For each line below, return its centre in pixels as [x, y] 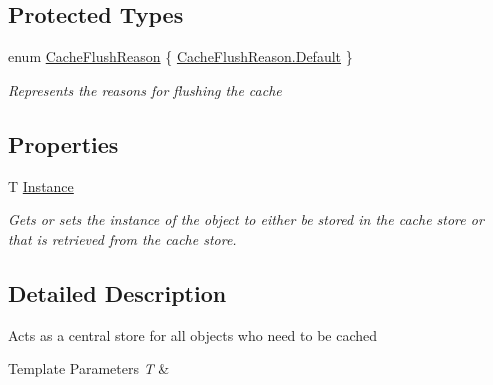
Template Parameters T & [89, 368]
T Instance [41, 185]
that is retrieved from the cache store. [122, 238]
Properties [63, 143]
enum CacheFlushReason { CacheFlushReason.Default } [180, 56]
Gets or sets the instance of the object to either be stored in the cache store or [246, 219]
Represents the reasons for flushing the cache [145, 89]
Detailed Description [117, 292]
